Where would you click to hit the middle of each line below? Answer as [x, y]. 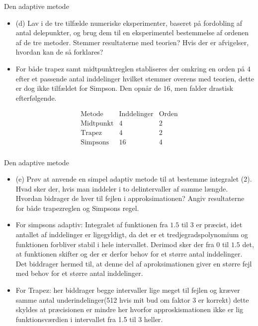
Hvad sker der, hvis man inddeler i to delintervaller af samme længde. [122, 188]
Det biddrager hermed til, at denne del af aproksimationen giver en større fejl [134, 263]
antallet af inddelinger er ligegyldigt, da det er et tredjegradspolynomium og [132, 234]
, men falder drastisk [202, 88]
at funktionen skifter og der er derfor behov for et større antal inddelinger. [129, 254]
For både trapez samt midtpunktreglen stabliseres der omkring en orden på [130, 68]
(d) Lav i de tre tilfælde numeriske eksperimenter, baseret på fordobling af [129, 23]
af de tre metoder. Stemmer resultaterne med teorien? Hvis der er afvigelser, [132, 42]
